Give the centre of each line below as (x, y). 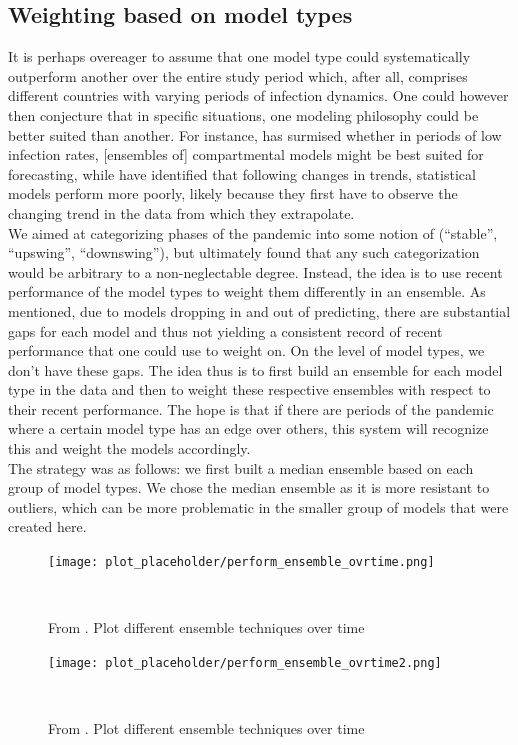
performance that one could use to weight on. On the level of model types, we (246, 350)
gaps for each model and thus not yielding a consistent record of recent (225, 330)
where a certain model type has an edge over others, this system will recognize (248, 428)
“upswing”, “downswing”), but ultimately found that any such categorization (244, 252)
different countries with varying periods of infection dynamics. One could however (258, 95)
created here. (47, 526)
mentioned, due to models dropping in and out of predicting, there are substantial (259, 310)
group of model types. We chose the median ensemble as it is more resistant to (249, 487)
